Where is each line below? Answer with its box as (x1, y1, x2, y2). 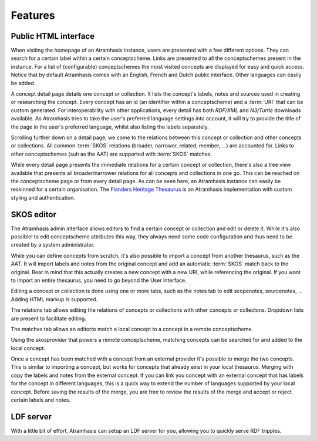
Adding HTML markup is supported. (11, 295, 98, 302)
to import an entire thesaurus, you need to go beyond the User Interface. (11, 277, 187, 284)
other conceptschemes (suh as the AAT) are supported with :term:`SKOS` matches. (11, 150, 213, 157)
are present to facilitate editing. (11, 315, 86, 322)
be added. (11, 79, 36, 86)
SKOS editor (11, 209, 57, 220)
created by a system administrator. (11, 241, 95, 248)
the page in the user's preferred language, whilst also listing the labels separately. (11, 123, 209, 130)
